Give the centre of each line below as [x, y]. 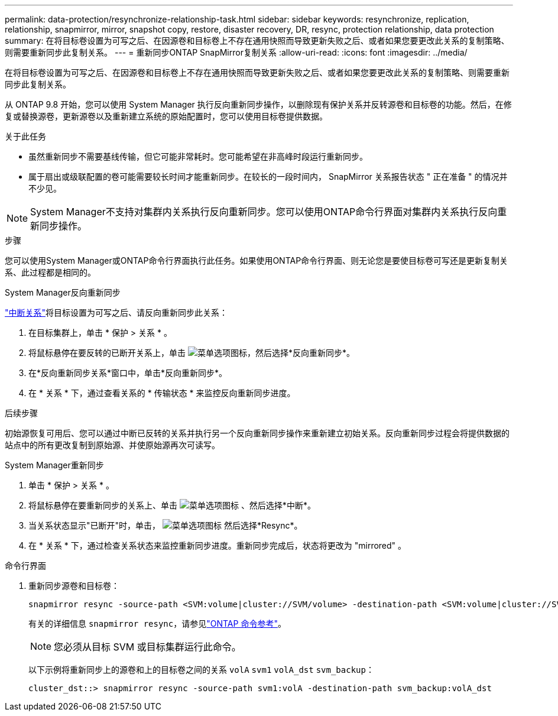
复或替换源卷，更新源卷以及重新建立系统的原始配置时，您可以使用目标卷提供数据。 [166, 116]
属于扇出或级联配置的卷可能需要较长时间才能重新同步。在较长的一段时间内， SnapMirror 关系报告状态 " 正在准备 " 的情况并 [268, 176]
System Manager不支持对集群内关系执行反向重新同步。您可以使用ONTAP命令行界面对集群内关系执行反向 [264, 212]
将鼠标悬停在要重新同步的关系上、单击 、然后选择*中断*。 [172, 505]
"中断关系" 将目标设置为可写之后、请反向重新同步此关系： [116, 312]
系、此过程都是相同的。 [50, 272]
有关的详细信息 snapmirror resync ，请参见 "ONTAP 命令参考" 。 [157, 623]
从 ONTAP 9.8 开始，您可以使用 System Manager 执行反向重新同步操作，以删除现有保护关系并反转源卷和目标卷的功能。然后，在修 [258, 104]
